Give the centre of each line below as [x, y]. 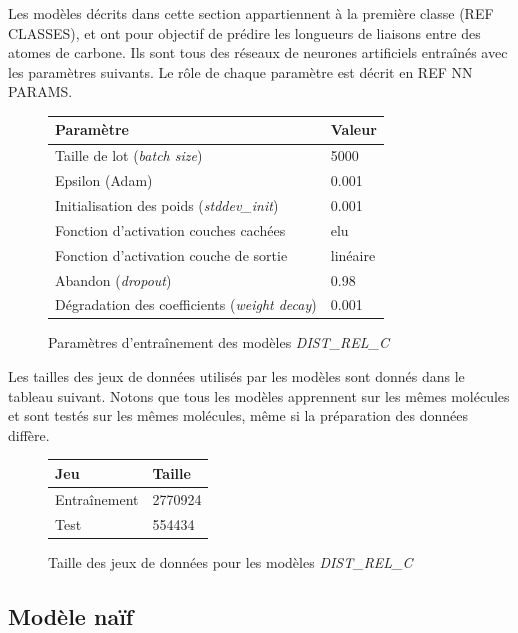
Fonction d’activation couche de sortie [171, 254]
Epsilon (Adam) [104, 180]
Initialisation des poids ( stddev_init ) [167, 205]
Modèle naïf [71, 615]
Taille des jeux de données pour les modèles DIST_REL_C [230, 561]
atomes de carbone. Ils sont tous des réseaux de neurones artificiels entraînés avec [258, 52]
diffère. [29, 434]
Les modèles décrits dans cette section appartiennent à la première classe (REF [251, 13]
